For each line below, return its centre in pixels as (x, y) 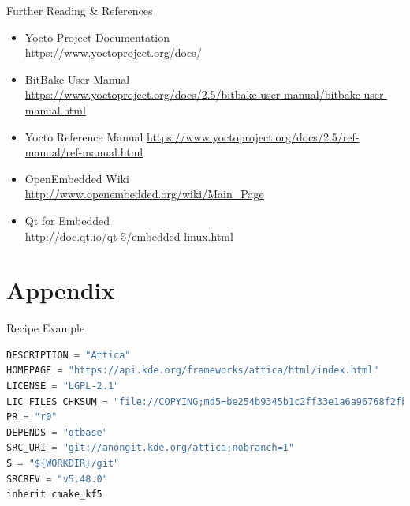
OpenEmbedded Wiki (77, 178)
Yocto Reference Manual (84, 136)
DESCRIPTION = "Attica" (69, 355)
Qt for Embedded (67, 220)
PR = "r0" (32, 417)
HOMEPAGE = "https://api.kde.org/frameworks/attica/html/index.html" (193, 371)
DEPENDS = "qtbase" (57, 432)
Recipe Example (46, 328)
